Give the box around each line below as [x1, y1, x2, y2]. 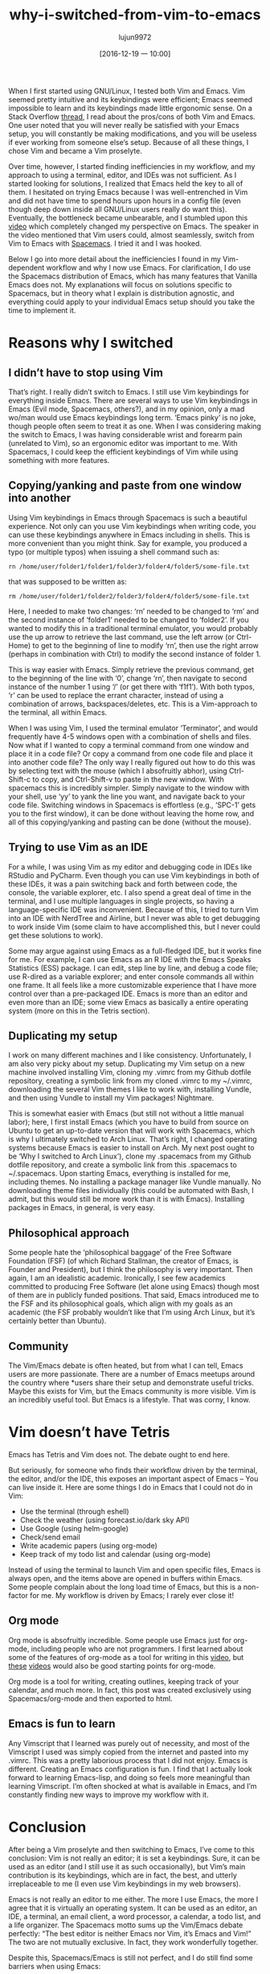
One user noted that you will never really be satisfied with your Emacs [8, 120, 239, 130]
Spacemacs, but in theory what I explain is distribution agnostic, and [8, 288, 235, 298]
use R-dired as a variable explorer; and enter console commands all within [8, 972, 255, 981]
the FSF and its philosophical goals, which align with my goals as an [8, 1299, 233, 1309]
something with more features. [8, 455, 110, 465]
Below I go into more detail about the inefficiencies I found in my [8, 254, 221, 263]
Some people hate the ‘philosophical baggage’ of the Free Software [8, 1248, 232, 1257]
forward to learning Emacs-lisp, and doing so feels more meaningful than [8, 1773, 251, 1782]
